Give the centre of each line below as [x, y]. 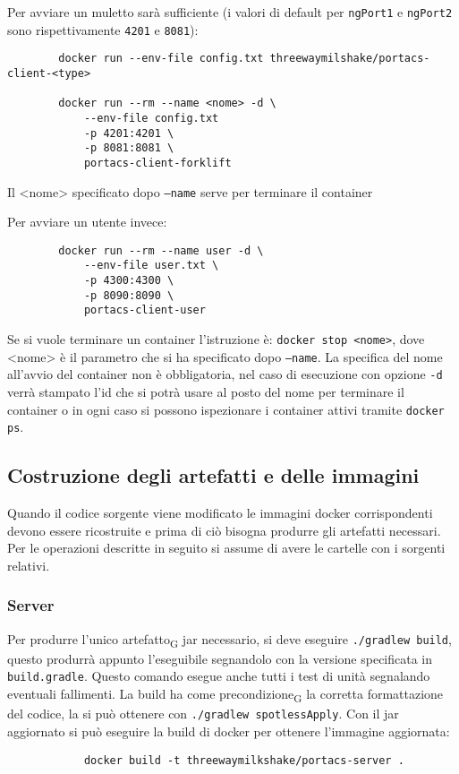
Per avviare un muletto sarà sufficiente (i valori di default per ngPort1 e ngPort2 [230, 12]
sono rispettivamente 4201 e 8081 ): [103, 29]
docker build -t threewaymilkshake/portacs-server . [244, 760]
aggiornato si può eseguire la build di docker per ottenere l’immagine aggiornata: [229, 731]
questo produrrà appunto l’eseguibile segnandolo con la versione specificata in [220, 658]
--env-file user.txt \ [151, 266]
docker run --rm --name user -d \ [161, 250]
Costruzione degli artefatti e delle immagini [213, 475]
